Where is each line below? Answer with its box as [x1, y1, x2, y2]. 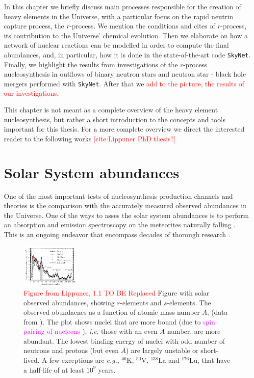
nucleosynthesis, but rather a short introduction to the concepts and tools [4, 114, 226, 124]
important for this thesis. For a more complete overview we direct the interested [4, 124, 245, 134]
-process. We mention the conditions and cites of [69, 21, 215, 31]
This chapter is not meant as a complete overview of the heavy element [4, 105, 218, 115]
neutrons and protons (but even [24, 345, 119, 355]
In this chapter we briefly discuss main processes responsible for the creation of [4, 1, 241, 11]
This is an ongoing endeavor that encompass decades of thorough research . [4, 229, 230, 239]
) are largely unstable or [126, 345, 199, 355]
